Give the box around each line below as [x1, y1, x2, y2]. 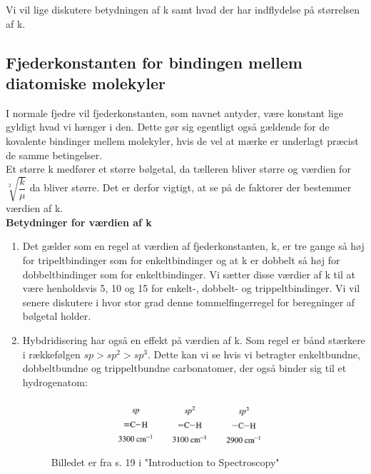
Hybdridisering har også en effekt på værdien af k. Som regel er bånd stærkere [22, 333, 365, 348]
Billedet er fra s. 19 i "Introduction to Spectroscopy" [51, 454, 280, 469]
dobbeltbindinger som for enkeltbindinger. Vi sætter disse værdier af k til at [22, 266, 355, 281]
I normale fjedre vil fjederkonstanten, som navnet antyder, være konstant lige [6, 105, 343, 120]
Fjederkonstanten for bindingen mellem [6, 51, 303, 73]
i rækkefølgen [22, 346, 81, 361]
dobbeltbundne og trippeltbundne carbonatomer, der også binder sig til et [22, 360, 347, 375]
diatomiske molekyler [6, 71, 166, 94]
